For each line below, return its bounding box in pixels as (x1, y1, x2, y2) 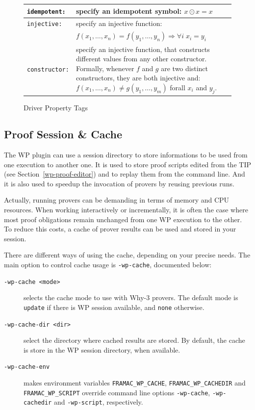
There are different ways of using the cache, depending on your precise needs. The (4, 250, 251, 260)
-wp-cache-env (4, 363, 50, 371)
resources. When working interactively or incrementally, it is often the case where (4, 205, 248, 214)
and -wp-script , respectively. (53, 397, 143, 407)
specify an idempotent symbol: (76, 5, 182, 16)
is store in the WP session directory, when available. (24, 344, 180, 355)
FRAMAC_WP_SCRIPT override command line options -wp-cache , (24, 387, 210, 397)
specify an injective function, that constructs (76, 44, 210, 54)
